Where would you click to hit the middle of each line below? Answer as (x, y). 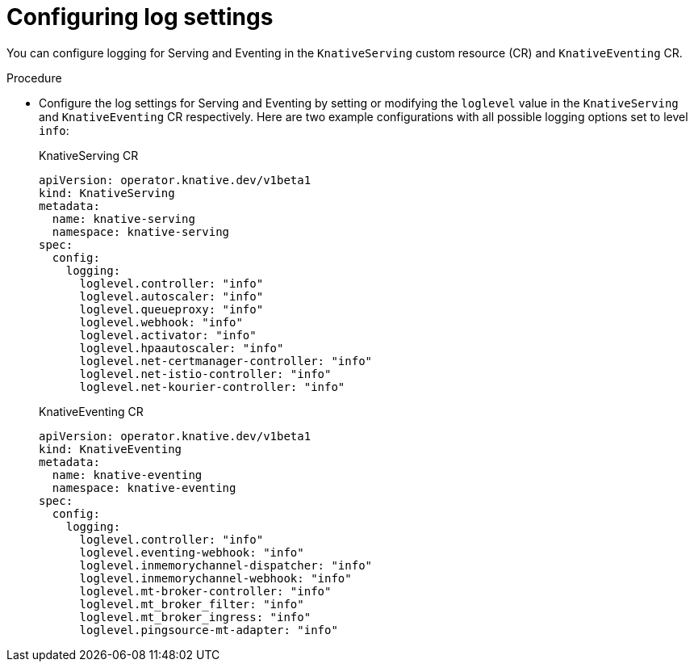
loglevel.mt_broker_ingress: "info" (195, 617)
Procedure (34, 78)
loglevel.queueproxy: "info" (171, 309)
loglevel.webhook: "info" (161, 322)
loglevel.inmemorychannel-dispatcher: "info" (226, 565)
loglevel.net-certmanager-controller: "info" (226, 361)
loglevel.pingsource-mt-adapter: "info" (209, 630)
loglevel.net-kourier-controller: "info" (212, 387)
